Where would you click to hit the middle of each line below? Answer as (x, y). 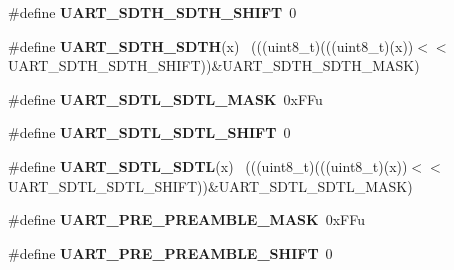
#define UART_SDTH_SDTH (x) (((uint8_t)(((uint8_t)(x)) (211, 45)
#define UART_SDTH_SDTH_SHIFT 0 (152, 12)
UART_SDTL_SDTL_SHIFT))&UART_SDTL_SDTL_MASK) (210, 185)
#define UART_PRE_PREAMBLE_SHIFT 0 (170, 252)
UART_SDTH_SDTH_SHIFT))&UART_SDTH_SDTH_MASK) (214, 65)
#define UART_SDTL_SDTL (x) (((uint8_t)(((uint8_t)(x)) (208, 165)
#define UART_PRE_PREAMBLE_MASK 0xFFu (186, 219)
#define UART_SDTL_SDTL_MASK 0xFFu (165, 98)
